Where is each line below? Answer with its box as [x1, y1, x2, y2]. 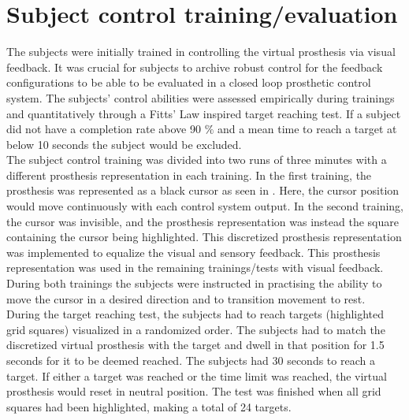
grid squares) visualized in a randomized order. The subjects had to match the [6, 321, 385, 337]
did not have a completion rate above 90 [6, 121, 201, 137]
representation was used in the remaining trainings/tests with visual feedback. [6, 259, 384, 276]
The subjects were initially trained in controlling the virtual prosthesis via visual [6, 43, 396, 60]
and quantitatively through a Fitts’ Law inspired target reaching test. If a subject [6, 105, 401, 121]
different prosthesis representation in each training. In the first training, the [6, 166, 372, 183]
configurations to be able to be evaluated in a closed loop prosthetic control [6, 74, 371, 91]
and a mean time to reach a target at [217, 121, 397, 137]
